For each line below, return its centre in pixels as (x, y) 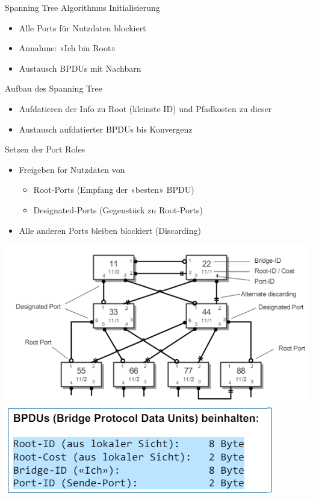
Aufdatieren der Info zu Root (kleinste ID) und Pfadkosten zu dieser (145, 108)
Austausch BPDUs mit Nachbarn (80, 68)
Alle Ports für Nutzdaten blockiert (82, 27)
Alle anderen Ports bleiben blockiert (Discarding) (110, 230)
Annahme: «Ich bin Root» (67, 48)
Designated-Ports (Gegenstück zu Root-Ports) (118, 209)
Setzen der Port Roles (45, 149)
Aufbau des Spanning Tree (54, 88)
